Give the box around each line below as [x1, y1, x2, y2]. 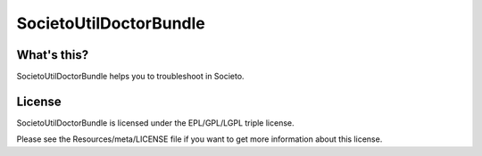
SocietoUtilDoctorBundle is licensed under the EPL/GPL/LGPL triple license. [16, 117, 295, 128]
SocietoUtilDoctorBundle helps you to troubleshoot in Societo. [16, 71, 245, 82]
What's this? [16, 47, 89, 62]
